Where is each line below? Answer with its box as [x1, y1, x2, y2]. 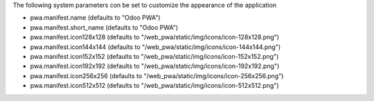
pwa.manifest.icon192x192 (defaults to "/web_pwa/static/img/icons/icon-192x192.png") [30, 62, 280, 71]
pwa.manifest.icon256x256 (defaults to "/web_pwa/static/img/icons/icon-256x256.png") [30, 71, 284, 80]
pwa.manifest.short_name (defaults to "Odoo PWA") [30, 23, 179, 31]
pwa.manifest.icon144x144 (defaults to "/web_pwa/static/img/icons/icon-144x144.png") [30, 42, 281, 51]
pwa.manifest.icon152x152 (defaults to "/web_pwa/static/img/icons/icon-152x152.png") [30, 52, 279, 60]
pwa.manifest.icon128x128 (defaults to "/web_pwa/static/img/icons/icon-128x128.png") [30, 33, 280, 42]
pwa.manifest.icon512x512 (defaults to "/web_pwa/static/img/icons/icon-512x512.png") [30, 82, 280, 90]
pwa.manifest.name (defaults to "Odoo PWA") [30, 14, 161, 22]
